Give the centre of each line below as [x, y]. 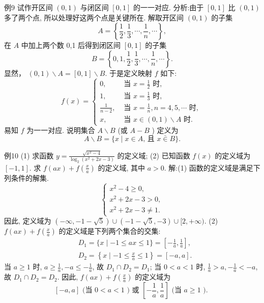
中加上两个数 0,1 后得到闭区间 [71, 45]
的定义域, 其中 [122, 167]
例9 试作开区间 [28, 7]
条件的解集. [30, 177]
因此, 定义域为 [28, 221]
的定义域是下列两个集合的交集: [110, 231]
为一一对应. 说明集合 [61, 130]
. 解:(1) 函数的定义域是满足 [209, 167]
